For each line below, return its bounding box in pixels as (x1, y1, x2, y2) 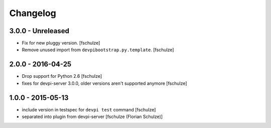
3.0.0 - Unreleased (9, 27, 70, 35)
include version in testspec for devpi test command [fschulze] (22, 106, 156, 112)
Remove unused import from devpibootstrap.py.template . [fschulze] (22, 47, 174, 53)
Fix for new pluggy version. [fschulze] (22, 40, 100, 46)
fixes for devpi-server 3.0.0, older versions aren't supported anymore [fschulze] (22, 80, 188, 86)
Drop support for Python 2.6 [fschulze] (22, 73, 102, 79)
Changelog (9, 8, 56, 19)
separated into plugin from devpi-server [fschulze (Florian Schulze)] (22, 113, 163, 120)
